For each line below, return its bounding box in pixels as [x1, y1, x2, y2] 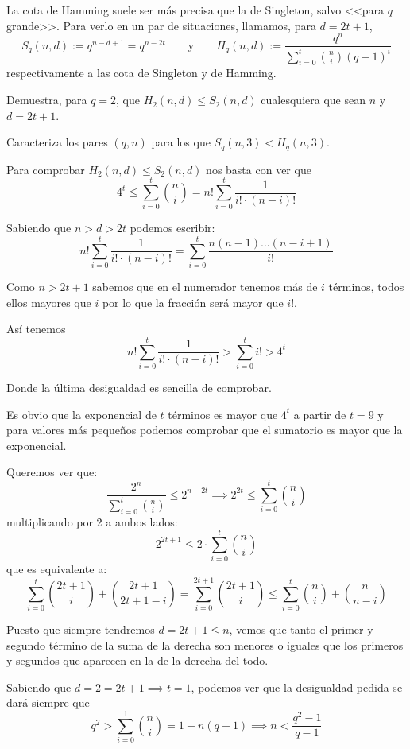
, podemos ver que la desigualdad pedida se [191, 678, 403, 695]
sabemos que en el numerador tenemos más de [92, 278, 318, 295]
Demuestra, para [6, 91, 87, 108]
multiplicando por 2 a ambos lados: [6, 513, 178, 530]
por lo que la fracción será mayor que [102, 293, 284, 310]
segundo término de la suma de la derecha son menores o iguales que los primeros [6, 636, 404, 653]
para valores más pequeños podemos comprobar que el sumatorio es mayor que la [6, 421, 403, 438]
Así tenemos [6, 320, 66, 337]
